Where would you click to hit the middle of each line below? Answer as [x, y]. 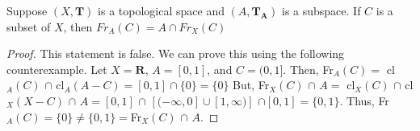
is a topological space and [161, 10]
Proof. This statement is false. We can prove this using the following [176, 53]
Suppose [27, 10]
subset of [29, 26]
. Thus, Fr [364, 100]
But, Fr [251, 85]
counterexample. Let [57, 69]
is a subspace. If [321, 10]
